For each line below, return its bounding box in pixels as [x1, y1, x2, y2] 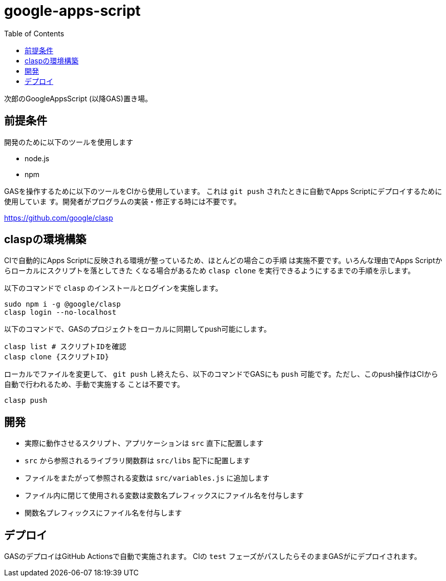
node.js [25, 154, 50, 163]
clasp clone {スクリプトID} [4, 353, 109, 361]
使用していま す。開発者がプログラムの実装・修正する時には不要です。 [4, 197, 241, 206]
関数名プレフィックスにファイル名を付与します [25, 508, 182, 518]
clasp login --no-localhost [4, 308, 117, 317]
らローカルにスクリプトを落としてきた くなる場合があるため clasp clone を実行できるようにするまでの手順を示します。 [4, 266, 415, 275]
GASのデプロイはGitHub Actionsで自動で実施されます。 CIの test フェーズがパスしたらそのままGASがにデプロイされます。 [4, 552, 421, 561]
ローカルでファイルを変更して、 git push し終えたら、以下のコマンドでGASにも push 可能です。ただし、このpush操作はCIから [4, 370, 438, 379]
